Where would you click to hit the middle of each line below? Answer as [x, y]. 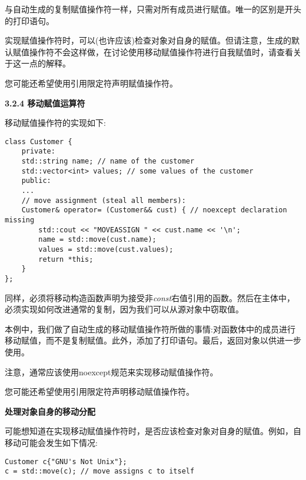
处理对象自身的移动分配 [50, 411]
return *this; [66, 259]
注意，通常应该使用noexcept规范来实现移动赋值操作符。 [112, 371]
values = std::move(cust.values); [106, 249]
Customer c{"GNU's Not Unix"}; [66, 461]
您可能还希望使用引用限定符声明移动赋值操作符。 [99, 391]
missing [20, 220]
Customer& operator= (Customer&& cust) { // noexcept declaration [154, 210]
